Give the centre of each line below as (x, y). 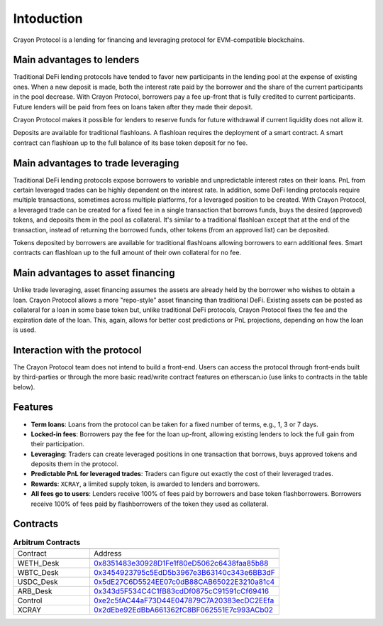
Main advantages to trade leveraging (96, 163)
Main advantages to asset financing (94, 273)
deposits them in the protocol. (74, 464)
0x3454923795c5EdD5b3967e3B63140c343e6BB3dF (184, 572)
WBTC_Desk (38, 572)
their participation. (58, 444)
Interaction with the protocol (77, 350)
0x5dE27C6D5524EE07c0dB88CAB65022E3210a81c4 (184, 581)
